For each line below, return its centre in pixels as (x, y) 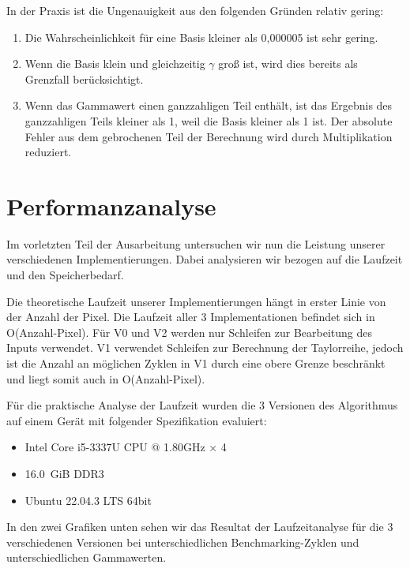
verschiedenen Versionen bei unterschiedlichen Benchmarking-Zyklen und (183, 542)
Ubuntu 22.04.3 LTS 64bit (88, 500)
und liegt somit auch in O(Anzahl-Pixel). (106, 378)
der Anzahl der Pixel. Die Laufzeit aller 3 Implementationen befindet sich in (191, 317)
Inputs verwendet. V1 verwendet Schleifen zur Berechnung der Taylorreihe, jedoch (205, 348)
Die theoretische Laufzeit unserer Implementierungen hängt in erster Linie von (196, 301)
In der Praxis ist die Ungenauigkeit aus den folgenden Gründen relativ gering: (195, 10)
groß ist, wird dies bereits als (288, 64)
